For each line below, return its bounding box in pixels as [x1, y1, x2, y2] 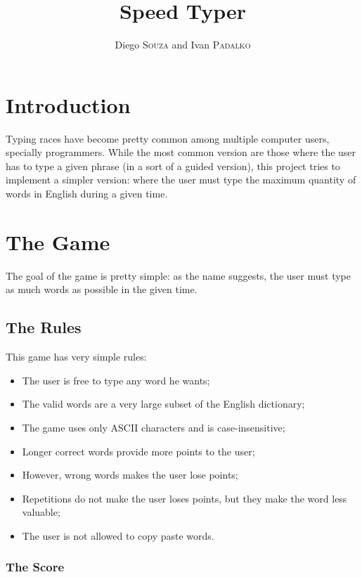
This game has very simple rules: [6, 349, 147, 364]
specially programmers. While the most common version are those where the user [6, 145, 356, 160]
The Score [6, 558, 65, 576]
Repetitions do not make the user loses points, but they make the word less [22, 491, 347, 505]
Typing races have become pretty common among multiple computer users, [6, 131, 330, 145]
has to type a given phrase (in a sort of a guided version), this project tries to [6, 158, 340, 173]
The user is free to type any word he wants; [22, 372, 210, 387]
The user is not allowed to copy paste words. [22, 528, 214, 543]
